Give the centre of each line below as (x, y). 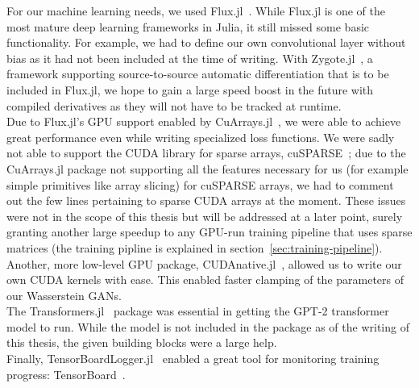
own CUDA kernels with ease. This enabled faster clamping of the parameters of (205, 280)
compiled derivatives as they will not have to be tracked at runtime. (174, 105)
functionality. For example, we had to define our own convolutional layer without (206, 42)
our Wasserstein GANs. (64, 295)
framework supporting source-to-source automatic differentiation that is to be (198, 74)
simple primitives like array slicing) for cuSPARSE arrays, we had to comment (200, 184)
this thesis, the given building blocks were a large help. (142, 342)
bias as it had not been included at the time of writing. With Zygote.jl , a (190, 58)
